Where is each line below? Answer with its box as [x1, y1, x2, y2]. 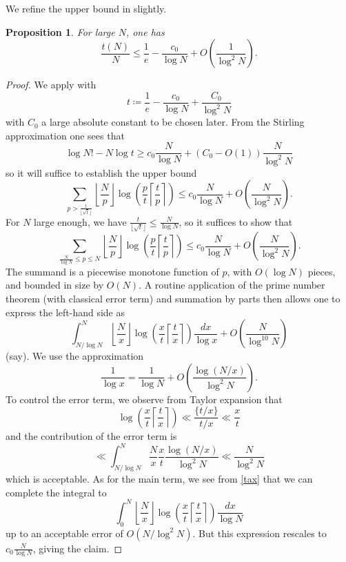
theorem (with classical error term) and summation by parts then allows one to [6, 291, 340, 306]
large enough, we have [34, 214, 127, 229]
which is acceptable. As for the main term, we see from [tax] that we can [6, 472, 313, 486]
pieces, [307, 264, 336, 278]
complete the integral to [6, 485, 107, 499]
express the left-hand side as [6, 304, 125, 319]
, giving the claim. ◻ [32, 541, 123, 555]
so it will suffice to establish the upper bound [6, 165, 197, 180]
